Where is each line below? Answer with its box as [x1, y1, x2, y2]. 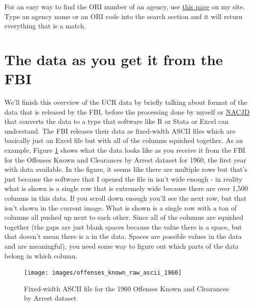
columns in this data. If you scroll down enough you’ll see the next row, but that [4, 193, 247, 203]
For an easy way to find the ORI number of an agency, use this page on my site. [4, 1, 245, 11]
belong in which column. [4, 250, 78, 260]
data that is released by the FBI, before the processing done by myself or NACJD [4, 106, 250, 117]
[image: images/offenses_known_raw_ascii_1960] [24, 269, 182, 277]
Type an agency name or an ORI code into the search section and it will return [4, 11, 243, 21]
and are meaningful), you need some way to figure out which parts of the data [4, 241, 239, 251]
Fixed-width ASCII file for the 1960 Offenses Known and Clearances [24, 283, 229, 293]
